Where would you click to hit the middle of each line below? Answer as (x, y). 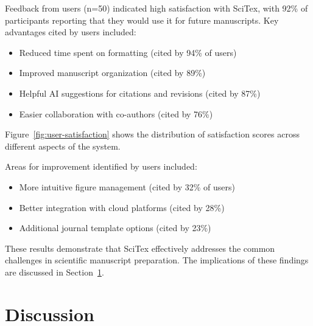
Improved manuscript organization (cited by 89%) (112, 73)
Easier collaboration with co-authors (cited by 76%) (116, 113)
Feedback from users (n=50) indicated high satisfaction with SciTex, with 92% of (156, 8)
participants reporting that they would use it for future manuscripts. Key (142, 20)
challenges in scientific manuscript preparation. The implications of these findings (157, 260)
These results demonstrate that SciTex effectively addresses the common (140, 248)
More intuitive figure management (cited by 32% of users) (127, 186)
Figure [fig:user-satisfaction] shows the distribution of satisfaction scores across (152, 134)
